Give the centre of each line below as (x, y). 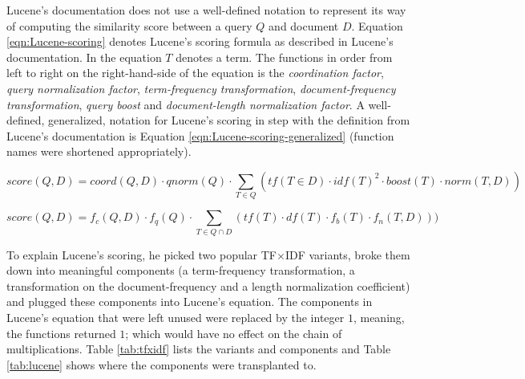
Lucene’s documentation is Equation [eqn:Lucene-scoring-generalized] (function (200, 135)
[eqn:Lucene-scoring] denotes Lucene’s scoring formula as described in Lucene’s (200, 41)
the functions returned (61, 333)
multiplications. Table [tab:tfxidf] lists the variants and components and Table (199, 349)
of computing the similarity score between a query (129, 25)
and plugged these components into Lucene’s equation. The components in (190, 302)
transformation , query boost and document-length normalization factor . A (186, 104)
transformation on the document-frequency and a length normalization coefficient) (208, 285)
